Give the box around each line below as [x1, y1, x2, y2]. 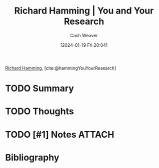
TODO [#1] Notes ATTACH [5, 129, 114, 140]
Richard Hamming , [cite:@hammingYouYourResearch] [5, 65, 116, 71]
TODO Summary [5, 83, 74, 94]
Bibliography [5, 151, 59, 163]
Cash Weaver [70, 32, 98, 38]
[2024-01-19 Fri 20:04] [60, 42, 108, 48]
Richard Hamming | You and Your [14, 5, 154, 17]
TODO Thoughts [5, 106, 74, 117]
